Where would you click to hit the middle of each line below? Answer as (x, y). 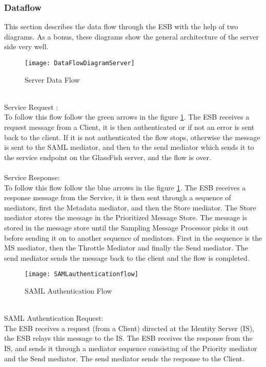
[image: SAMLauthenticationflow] (81, 274)
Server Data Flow (52, 79)
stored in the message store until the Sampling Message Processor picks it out (126, 227)
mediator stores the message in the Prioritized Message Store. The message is (126, 217)
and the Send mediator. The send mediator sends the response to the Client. (124, 358)
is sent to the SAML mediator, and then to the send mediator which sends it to (129, 147)
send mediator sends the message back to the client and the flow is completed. (127, 257)
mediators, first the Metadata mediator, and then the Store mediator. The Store (130, 207)
